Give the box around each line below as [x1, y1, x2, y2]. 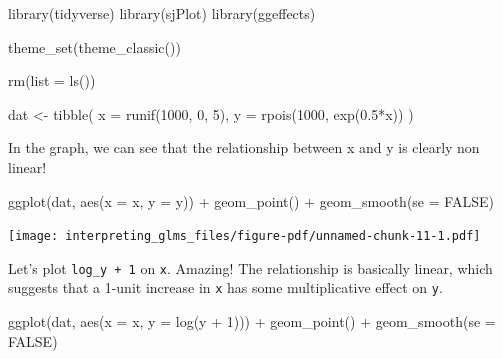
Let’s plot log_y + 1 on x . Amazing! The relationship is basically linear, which [8, 257, 493, 278]
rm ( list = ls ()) [8, 70, 96, 91]
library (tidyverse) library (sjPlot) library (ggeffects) [8, 3, 316, 23]
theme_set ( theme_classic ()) [8, 36, 181, 57]
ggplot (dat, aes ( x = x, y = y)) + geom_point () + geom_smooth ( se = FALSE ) [8, 190, 494, 211]
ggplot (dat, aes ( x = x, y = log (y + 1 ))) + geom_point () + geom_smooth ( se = [8, 311, 496, 332]
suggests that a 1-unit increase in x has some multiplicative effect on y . [8, 277, 443, 298]
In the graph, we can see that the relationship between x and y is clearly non [8, 137, 480, 158]
